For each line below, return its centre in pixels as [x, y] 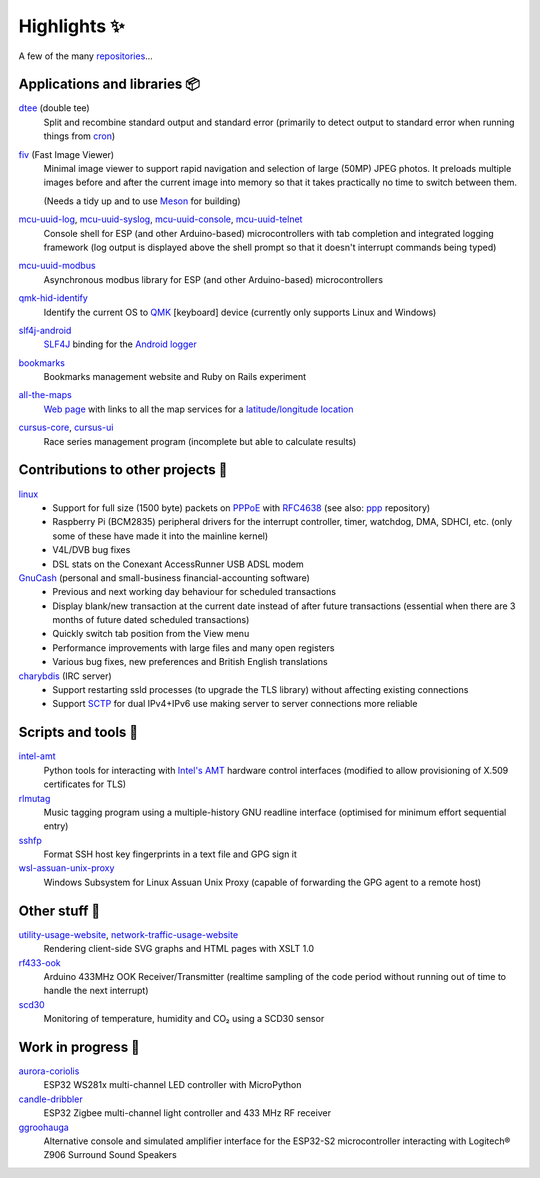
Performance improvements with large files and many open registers [193, 647]
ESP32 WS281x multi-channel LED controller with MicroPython [172, 1085]
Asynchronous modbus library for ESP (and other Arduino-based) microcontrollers [213, 279]
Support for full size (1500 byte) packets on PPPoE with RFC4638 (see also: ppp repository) [241, 507]
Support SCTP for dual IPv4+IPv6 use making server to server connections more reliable [235, 704]
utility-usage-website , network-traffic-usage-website [128, 934]
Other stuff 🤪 [59, 910]
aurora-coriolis [49, 1071]
